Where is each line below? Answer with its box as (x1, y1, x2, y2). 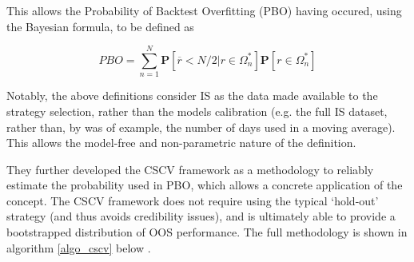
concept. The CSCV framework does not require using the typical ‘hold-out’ (6, 192, 379, 208)
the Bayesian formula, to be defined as (6, 18, 194, 34)
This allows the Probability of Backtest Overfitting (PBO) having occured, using (6, 2, 402, 18)
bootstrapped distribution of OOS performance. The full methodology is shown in (6, 224, 408, 240)
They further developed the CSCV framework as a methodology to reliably (6, 161, 374, 177)
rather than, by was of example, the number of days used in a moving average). (6, 118, 396, 135)
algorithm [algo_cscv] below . (6, 239, 151, 256)
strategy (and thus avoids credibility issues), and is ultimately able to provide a (6, 208, 396, 224)
